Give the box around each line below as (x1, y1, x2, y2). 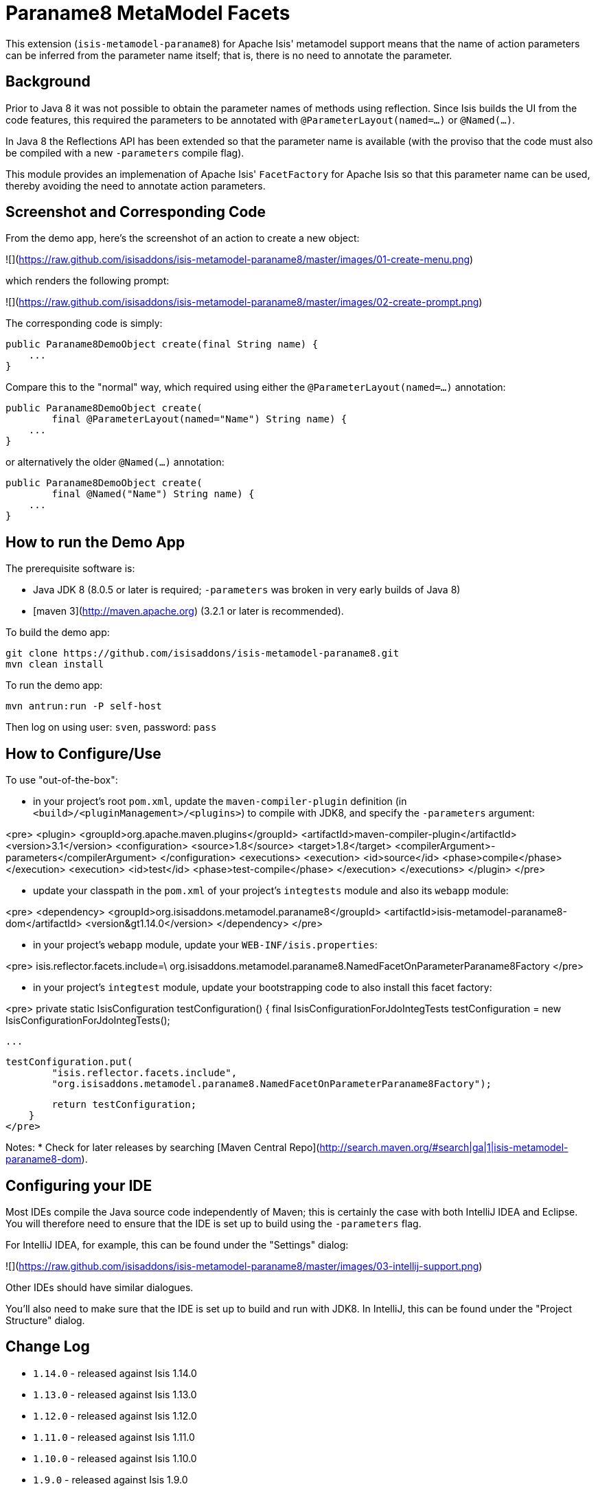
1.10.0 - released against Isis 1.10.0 (33, 1452, 197, 1464)
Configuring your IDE (5, 1176, 152, 1194)
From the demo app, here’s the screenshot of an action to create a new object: (5, 232, 360, 244)
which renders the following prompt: (5, 275, 170, 287)
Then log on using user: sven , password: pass (5, 721, 217, 733)
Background (5, 73, 91, 91)
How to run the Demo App (5, 533, 185, 551)
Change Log (5, 1338, 90, 1356)
